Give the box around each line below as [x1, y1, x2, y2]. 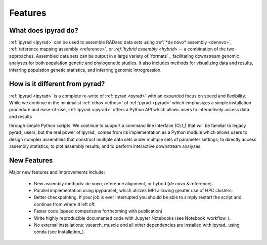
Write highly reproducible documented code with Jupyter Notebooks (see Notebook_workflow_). [34, 215, 231, 221]
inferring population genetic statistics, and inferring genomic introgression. [9, 67, 162, 73]
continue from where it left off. [34, 201, 96, 207]
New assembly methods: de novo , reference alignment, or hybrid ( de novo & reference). [34, 180, 214, 186]
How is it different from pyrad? [9, 80, 105, 88]
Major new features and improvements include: [9, 169, 105, 175]
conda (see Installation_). [34, 229, 85, 235]
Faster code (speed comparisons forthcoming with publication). [34, 208, 164, 214]
